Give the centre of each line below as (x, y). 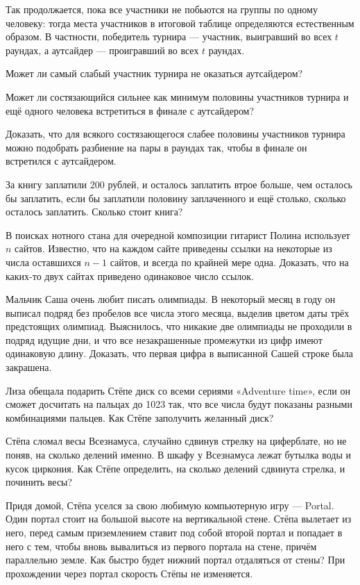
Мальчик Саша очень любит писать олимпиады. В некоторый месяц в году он (171, 299)
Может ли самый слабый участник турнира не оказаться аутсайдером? (154, 73)
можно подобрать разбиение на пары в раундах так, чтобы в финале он (156, 147)
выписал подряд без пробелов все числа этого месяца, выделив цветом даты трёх (178, 312)
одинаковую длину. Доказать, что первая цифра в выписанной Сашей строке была (179, 353)
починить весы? (39, 482)
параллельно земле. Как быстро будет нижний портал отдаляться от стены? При (175, 560)
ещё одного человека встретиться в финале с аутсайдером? (130, 110)
